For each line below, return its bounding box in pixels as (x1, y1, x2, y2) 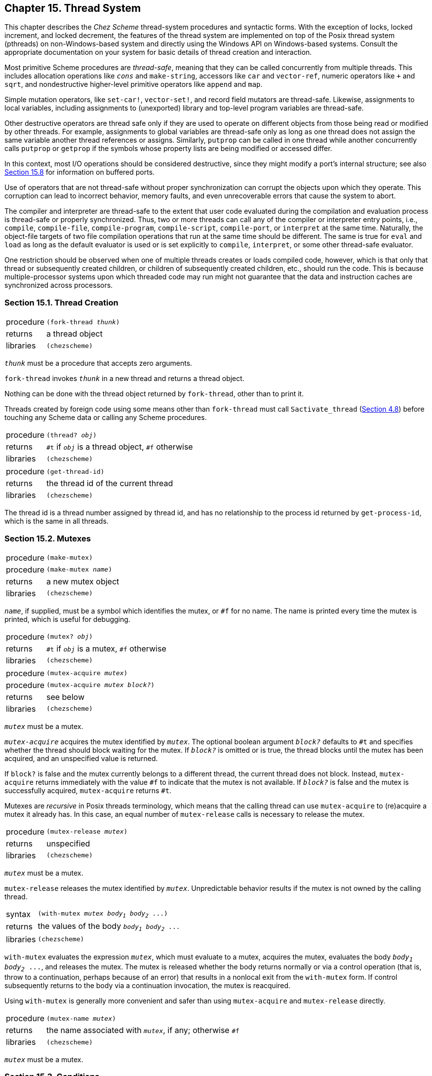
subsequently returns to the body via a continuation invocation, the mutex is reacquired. (4, 981, 291, 990)
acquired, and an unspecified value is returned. (4, 754, 158, 763)
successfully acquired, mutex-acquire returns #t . (4, 786, 172, 795)
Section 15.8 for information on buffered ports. (4, 168, 155, 177)
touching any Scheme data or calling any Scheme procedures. (4, 413, 207, 422)
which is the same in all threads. (4, 517, 109, 526)
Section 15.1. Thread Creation (4, 297, 118, 307)
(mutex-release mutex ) (46, 828, 128, 836)
